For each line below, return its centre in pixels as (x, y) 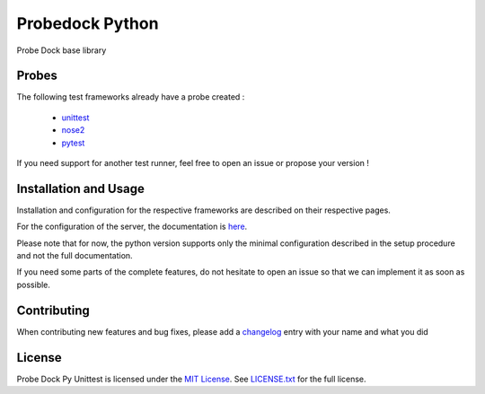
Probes (37, 76)
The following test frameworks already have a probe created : (131, 97)
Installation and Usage (81, 188)
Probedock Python (88, 23)
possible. (34, 285)
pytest (73, 143)
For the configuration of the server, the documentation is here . (132, 227)
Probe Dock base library (62, 50)
